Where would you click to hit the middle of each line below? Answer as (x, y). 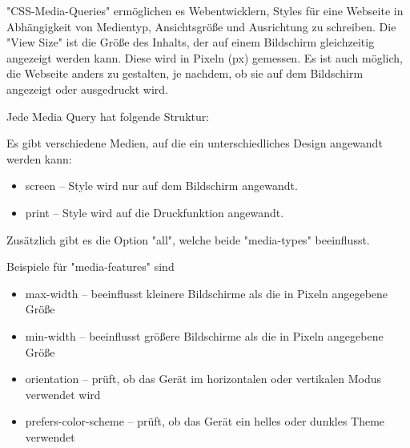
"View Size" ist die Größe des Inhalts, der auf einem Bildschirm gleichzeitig (191, 42)
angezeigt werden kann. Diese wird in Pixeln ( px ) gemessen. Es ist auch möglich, (205, 57)
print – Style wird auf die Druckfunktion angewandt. (155, 212)
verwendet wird (63, 394)
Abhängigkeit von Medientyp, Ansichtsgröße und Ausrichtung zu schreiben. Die (201, 26)
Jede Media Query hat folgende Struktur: (108, 116)
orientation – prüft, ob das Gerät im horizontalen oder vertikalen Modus (203, 379)
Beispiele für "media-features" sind (90, 266)
